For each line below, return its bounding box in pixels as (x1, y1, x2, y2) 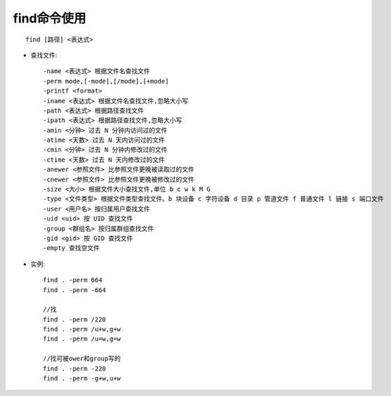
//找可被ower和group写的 (43, 355, 121, 363)
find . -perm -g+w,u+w (43, 374, 121, 383)
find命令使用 (13, 11, 87, 26)
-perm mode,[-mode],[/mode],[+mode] (43, 77, 169, 85)
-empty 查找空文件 (43, 244, 100, 252)
